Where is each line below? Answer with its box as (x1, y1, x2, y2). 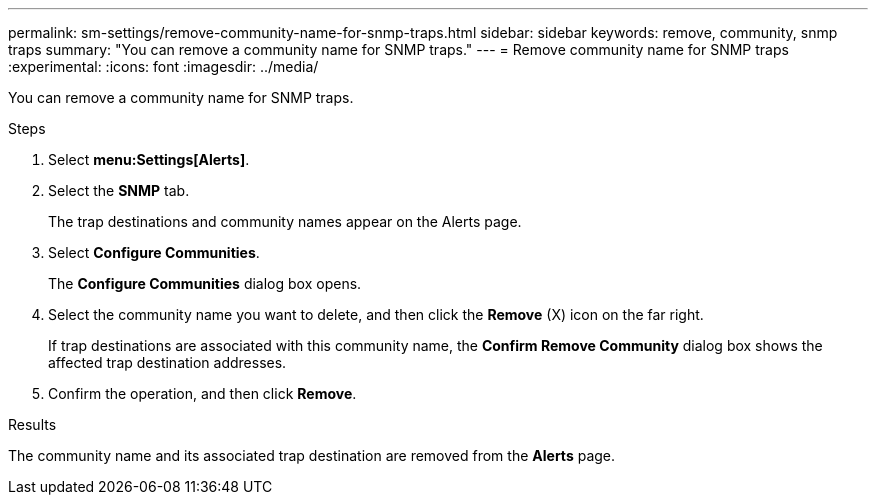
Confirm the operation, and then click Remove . (48, 385, 357, 402)
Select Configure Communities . (48, 244, 260, 261)
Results (8, 416, 57, 433)
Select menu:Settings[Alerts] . (48, 151, 250, 168)
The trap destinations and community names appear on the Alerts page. (48, 213, 522, 230)
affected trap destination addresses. (48, 354, 287, 371)
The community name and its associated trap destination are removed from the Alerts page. (8, 447, 616, 464)
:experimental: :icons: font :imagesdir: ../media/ (8, 58, 319, 75)
